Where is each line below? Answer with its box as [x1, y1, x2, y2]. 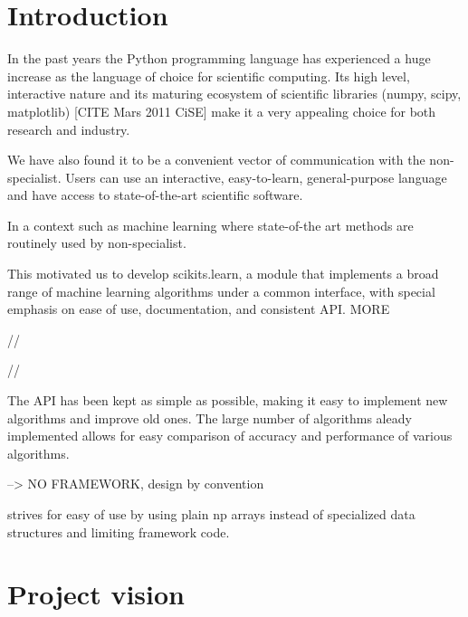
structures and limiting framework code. [7, 522, 230, 541]
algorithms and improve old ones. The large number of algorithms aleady [7, 408, 412, 427]
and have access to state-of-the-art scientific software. [7, 185, 303, 204]
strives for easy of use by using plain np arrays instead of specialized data [7, 505, 415, 523]
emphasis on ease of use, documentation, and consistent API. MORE [7, 299, 390, 318]
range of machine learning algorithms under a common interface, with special [7, 281, 435, 300]
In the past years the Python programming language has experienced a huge [7, 49, 431, 68]
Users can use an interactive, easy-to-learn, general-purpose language [65, 167, 447, 186]
